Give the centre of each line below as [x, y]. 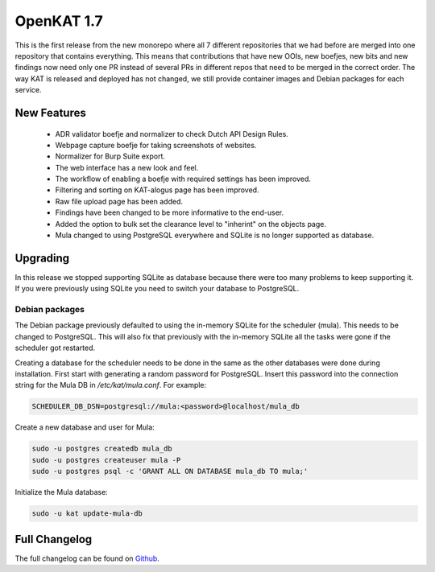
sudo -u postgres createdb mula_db [102, 449]
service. [28, 90]
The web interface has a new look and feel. [127, 167]
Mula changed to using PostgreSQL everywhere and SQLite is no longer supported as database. [215, 235]
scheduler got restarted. [55, 348]
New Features [50, 113]
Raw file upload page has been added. [119, 201]
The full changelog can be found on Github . [87, 558]
